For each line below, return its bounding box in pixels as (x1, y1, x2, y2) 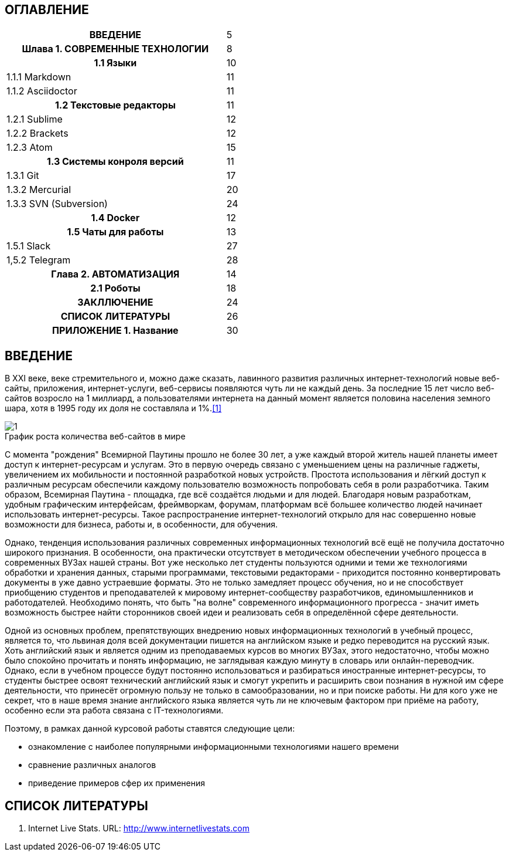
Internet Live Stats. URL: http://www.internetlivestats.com (28, 823, 250, 834)
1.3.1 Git (6, 170, 39, 182)
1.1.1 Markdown (6, 71, 71, 83)
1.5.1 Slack (6, 240, 51, 252)
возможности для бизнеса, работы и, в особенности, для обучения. (5, 519, 278, 530)
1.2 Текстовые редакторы (54, 99, 176, 111)
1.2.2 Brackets (6, 127, 69, 140)
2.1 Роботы (90, 282, 141, 295)
